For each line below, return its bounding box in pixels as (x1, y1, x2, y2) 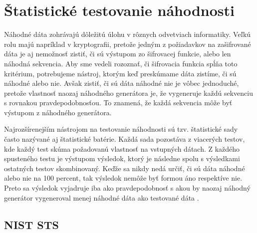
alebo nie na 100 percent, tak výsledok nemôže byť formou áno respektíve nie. (4, 173, 243, 183)
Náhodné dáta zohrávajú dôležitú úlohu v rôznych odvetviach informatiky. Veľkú (4, 29, 251, 39)
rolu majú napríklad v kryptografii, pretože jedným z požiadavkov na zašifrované (4, 38, 251, 49)
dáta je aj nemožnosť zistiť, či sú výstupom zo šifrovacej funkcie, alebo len (4, 48, 231, 59)
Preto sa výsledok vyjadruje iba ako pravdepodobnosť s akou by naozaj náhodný (4, 183, 251, 193)
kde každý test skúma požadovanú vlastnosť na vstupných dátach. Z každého (4, 143, 240, 154)
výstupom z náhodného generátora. (4, 107, 112, 117)
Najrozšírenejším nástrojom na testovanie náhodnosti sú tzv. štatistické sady (4, 124, 238, 134)
